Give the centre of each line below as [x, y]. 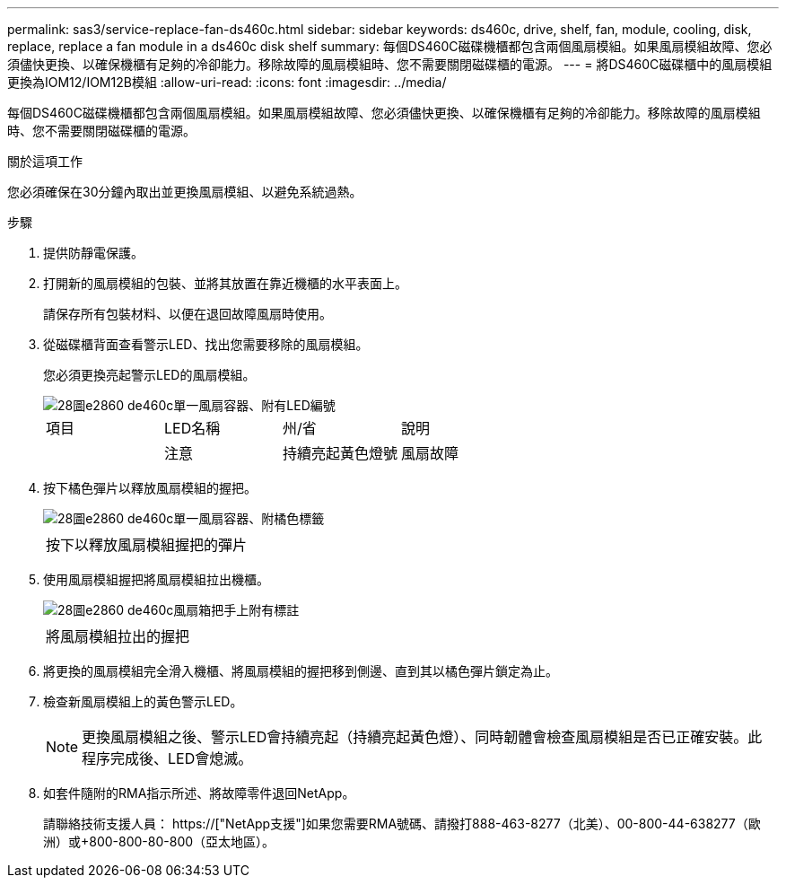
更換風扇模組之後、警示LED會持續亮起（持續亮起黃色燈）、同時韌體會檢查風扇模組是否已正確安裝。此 [422, 737]
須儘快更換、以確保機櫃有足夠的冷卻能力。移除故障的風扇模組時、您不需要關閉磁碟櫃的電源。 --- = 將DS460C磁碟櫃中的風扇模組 [390, 64]
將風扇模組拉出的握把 [118, 636]
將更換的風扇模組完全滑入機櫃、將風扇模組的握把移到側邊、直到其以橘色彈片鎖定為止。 [301, 671]
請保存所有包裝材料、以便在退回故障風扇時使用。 [188, 314]
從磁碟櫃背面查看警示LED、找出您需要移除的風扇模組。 [206, 344]
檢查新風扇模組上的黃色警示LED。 [143, 701]
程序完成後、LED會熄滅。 [167, 758]
